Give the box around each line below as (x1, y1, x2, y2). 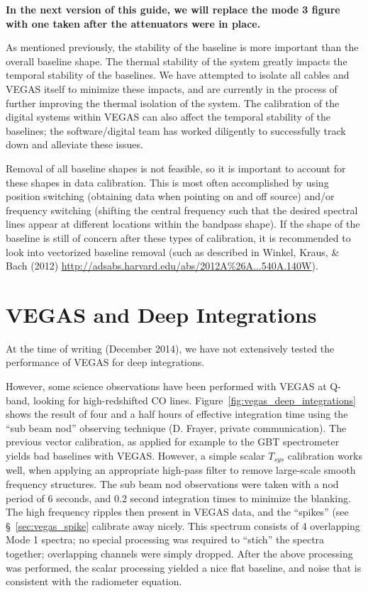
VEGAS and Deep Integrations (6, 299, 317, 328)
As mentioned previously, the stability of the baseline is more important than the (6, 40, 359, 55)
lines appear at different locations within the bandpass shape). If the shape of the (6, 216, 360, 231)
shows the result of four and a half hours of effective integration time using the (6, 406, 348, 421)
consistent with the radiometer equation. (6, 574, 182, 589)
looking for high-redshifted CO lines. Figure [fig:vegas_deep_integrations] (33, 392, 356, 407)
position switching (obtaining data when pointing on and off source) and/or (6, 189, 335, 204)
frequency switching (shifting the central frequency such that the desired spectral (6, 202, 358, 217)
